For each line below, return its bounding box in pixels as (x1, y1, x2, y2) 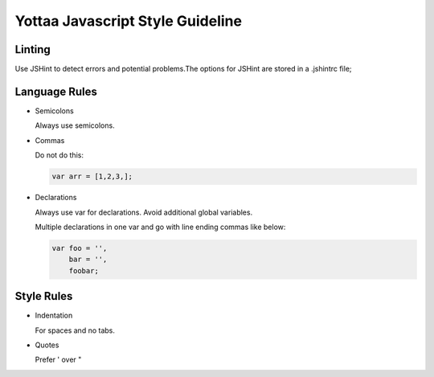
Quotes (35, 340, 59, 350)
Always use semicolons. (35, 121, 116, 130)
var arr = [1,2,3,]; (51, 172, 133, 181)
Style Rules (14, 289, 73, 303)
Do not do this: (35, 150, 84, 160)
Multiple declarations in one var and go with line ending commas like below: (35, 222, 286, 232)
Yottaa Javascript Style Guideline (14, 12, 243, 30)
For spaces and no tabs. (35, 326, 116, 335)
